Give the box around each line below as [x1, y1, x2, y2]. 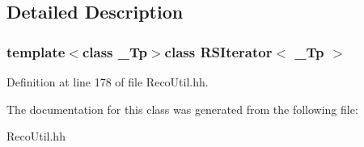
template [6, 41, 66, 61]
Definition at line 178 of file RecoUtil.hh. [6, 73, 209, 90]
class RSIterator [164, 41, 273, 61]
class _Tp [82, 41, 147, 61]
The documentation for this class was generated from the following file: [6, 100, 358, 117]
